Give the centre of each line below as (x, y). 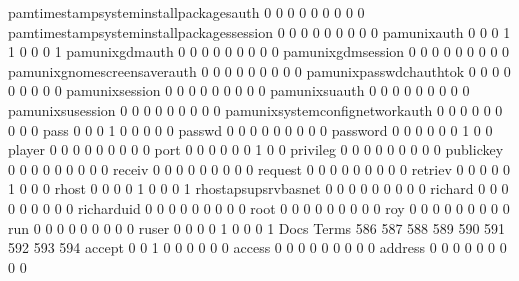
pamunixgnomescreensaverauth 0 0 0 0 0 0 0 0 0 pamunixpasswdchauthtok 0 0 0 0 (259, 70)
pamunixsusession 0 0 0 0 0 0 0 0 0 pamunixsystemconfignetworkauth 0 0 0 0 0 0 (255, 109)
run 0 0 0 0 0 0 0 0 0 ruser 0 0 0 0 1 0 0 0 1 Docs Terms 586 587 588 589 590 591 (257, 227)
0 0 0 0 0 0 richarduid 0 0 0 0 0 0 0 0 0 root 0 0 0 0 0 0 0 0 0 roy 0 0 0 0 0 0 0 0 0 (259, 207)
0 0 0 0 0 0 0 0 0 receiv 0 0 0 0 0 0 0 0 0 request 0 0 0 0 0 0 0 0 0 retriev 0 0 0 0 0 (259, 168)
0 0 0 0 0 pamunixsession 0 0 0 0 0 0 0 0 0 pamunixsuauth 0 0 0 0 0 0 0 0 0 (239, 90)
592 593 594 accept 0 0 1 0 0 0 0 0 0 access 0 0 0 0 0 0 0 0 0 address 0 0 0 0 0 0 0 (257, 247)
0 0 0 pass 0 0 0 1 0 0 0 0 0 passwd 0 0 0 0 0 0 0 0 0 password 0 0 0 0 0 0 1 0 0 (250, 129)
